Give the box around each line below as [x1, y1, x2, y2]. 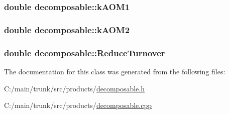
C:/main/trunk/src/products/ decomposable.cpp [4, 100, 152, 110]
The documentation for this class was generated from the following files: [4, 66, 225, 76]
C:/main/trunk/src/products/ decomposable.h [4, 83, 145, 93]
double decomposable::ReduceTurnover [4, 46, 165, 59]
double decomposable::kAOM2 [4, 23, 130, 36]
